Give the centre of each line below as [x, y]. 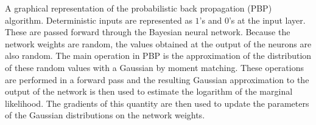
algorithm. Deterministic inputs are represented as [99, 20]
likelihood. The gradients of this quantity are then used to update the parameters [157, 103]
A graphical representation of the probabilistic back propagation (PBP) [139, 8]
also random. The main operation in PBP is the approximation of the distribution [158, 56]
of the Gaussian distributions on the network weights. [105, 115]
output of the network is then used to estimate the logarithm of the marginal [149, 91]
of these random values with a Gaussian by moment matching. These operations [154, 67]
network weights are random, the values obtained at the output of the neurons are [158, 43]
